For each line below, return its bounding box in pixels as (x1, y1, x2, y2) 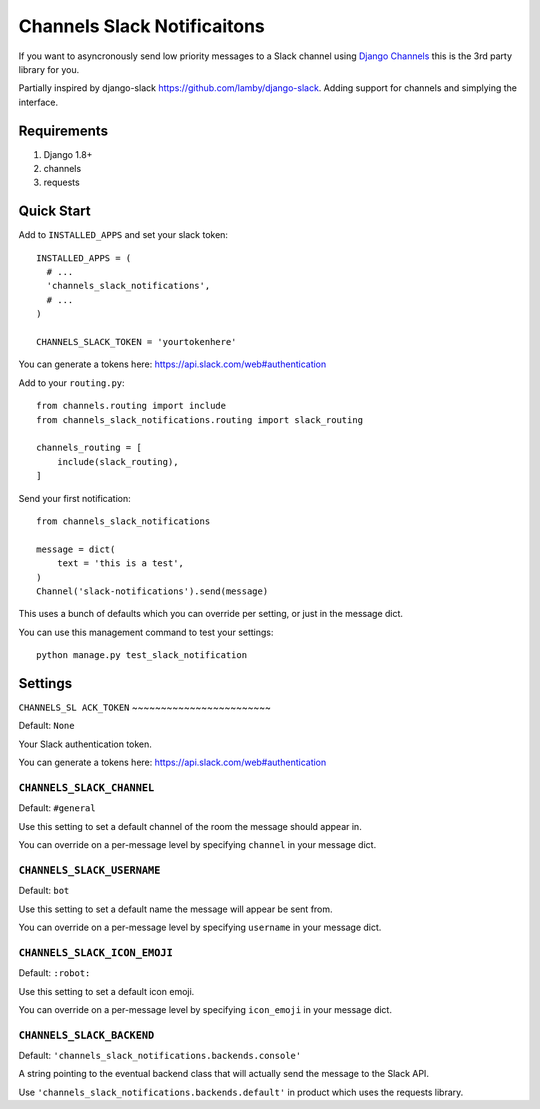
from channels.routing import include (36, 400, 227, 412)
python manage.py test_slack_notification (36, 650, 248, 661)
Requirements (18, 122, 109, 139)
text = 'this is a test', (56, 558, 185, 569)
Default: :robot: (18, 967, 91, 979)
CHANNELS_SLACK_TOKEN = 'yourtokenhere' (36, 336, 237, 348)
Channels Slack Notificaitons (18, 15, 265, 37)
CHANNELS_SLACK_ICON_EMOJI (18, 946, 174, 959)
